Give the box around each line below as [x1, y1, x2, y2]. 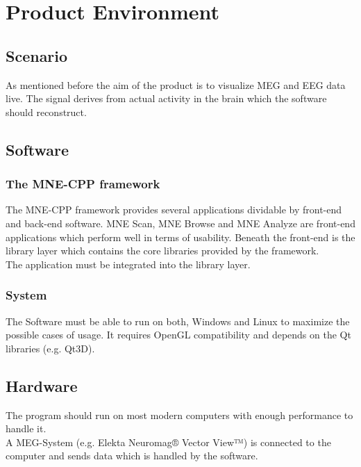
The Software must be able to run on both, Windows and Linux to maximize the [6, 313, 350, 328]
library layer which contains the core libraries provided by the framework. [6, 243, 319, 258]
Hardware [6, 375, 78, 396]
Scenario [6, 44, 68, 66]
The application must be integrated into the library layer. [6, 256, 251, 271]
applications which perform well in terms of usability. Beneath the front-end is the [6, 229, 355, 244]
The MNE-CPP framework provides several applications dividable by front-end [6, 202, 342, 217]
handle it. [6, 421, 47, 436]
